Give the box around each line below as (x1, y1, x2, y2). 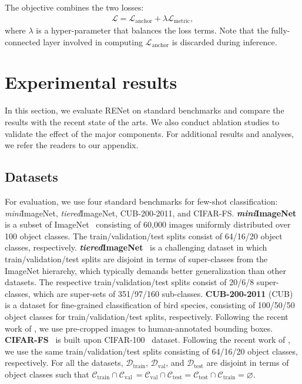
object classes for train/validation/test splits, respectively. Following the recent (5, 310, 288, 322)
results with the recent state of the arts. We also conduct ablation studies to (5, 115, 280, 128)
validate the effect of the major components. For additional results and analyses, (5, 127, 294, 139)
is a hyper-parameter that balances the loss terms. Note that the (36, 24, 269, 36)
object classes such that (5, 368, 89, 380)
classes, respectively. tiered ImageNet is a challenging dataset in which (5, 241, 267, 253)
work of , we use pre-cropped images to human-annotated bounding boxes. (5, 322, 273, 334)
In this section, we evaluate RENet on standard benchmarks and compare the (5, 104, 284, 116)
